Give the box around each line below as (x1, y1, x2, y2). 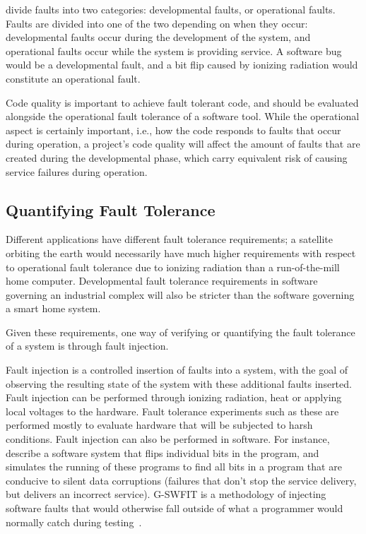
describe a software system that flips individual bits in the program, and (6, 445, 319, 460)
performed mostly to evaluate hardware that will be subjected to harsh (6, 417, 313, 432)
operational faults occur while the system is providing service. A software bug (6, 43, 342, 58)
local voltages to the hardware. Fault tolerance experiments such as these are (6, 403, 339, 418)
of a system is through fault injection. (6, 338, 169, 353)
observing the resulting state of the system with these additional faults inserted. (6, 376, 352, 391)
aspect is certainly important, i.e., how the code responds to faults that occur (6, 122, 341, 137)
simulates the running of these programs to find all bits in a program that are (6, 459, 342, 474)
